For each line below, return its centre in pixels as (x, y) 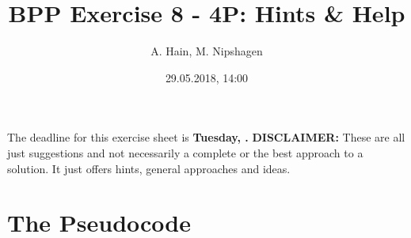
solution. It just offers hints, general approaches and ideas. (149, 168)
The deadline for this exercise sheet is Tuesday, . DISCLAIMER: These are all (206, 137)
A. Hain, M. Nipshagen (207, 51)
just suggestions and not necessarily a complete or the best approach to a (185, 152)
